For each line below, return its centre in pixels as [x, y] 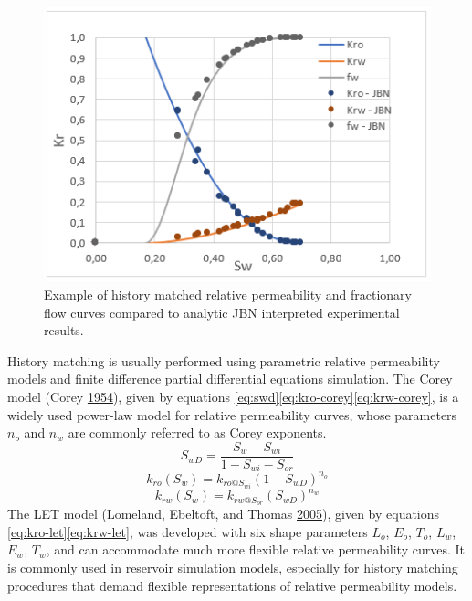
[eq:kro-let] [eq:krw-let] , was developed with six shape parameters [188, 531]
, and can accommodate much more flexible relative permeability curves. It [255, 549]
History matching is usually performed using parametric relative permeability [224, 360]
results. [64, 330]
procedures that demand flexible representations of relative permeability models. [232, 585]
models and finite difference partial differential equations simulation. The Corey [230, 379]
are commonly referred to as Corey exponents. [197, 432]
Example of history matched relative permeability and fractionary [228, 295]
